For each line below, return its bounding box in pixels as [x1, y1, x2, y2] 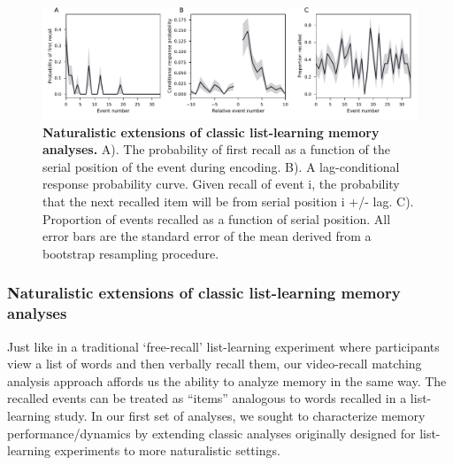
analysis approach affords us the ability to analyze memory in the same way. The [7, 371, 447, 390]
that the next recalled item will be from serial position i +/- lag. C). [42, 192, 414, 211]
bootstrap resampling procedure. [42, 244, 219, 262]
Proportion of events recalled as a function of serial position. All [42, 209, 391, 228]
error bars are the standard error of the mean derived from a [42, 227, 372, 245]
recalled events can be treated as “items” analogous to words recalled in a [7, 389, 407, 407]
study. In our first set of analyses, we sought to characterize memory [54, 406, 426, 424]
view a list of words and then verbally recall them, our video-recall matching [7, 354, 422, 373]
